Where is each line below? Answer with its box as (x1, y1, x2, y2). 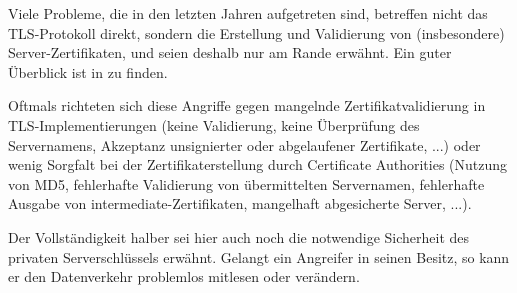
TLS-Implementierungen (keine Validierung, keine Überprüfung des (8, 114, 420, 135)
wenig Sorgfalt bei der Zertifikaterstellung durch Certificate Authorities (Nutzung (8, 154, 508, 175)
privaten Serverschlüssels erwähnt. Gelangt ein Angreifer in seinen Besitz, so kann (8, 246, 510, 267)
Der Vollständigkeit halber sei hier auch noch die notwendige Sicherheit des (8, 226, 470, 247)
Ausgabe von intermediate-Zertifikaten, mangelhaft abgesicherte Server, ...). (8, 193, 472, 214)
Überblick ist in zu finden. (8, 61, 168, 82)
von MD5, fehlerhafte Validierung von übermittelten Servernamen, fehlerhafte (8, 173, 485, 194)
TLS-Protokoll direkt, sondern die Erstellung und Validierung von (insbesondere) (8, 22, 505, 43)
